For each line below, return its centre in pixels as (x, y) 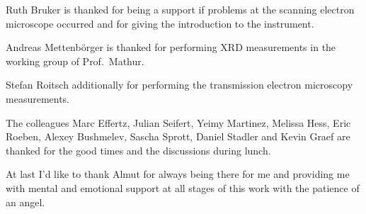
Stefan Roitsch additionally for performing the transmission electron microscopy (179, 85)
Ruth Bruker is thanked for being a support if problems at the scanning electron (180, 9)
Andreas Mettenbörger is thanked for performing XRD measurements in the (171, 47)
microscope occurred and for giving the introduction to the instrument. (160, 23)
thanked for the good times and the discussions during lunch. (138, 150)
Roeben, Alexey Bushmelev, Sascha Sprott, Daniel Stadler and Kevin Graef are (178, 136)
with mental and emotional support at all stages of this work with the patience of (183, 187)
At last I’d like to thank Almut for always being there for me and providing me (178, 174)
